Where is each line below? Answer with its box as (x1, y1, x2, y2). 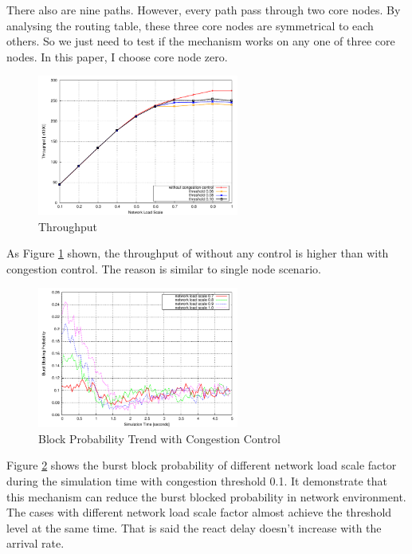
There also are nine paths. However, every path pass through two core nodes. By (6, 2, 401, 18)
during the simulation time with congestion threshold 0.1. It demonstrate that (6, 472, 388, 489)
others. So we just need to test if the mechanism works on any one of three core (6, 33, 395, 49)
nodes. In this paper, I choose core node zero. (6, 48, 228, 65)
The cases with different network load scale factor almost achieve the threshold (6, 504, 392, 521)
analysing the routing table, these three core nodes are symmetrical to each (6, 17, 374, 33)
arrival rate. (6, 535, 65, 552)
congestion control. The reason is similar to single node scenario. (6, 260, 321, 277)
